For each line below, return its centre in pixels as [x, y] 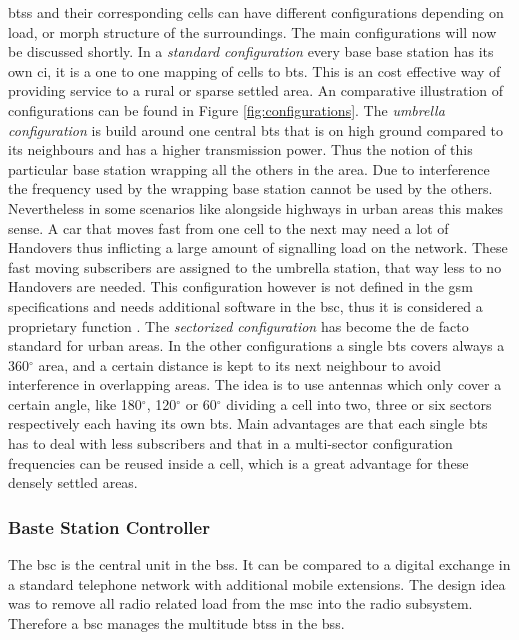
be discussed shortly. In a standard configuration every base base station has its [251, 51]
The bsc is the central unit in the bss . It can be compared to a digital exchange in [259, 564]
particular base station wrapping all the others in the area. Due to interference [249, 168]
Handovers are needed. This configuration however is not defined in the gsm [240, 286]
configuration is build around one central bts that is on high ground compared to [256, 129]
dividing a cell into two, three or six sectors [359, 403]
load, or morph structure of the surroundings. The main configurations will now [252, 31]
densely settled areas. [73, 482]
